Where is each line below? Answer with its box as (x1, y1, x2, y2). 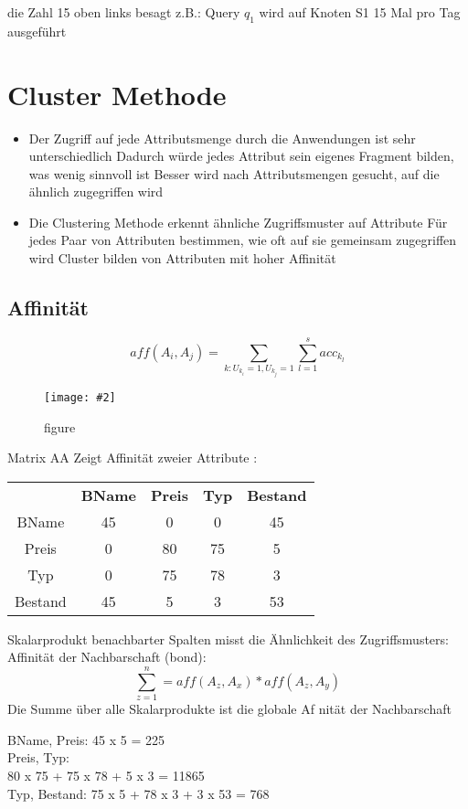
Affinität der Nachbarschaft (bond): (7, 647, 207, 666)
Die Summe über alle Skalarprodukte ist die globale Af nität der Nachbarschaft (7, 699, 452, 719)
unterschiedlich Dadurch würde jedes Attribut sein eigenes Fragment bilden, (28, 146, 454, 165)
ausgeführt (7, 21, 67, 40)
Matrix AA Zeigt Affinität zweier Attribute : (7, 448, 258, 467)
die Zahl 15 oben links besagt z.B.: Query (7, 3, 240, 21)
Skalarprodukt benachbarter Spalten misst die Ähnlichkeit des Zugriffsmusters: (7, 629, 449, 648)
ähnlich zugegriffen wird (28, 182, 164, 201)
